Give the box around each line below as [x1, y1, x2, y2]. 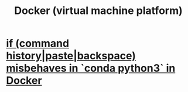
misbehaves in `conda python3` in [6, 62, 176, 75]
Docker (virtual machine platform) [14, 4, 183, 17]
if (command [6, 37, 69, 50]
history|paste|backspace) [6, 49, 136, 62]
